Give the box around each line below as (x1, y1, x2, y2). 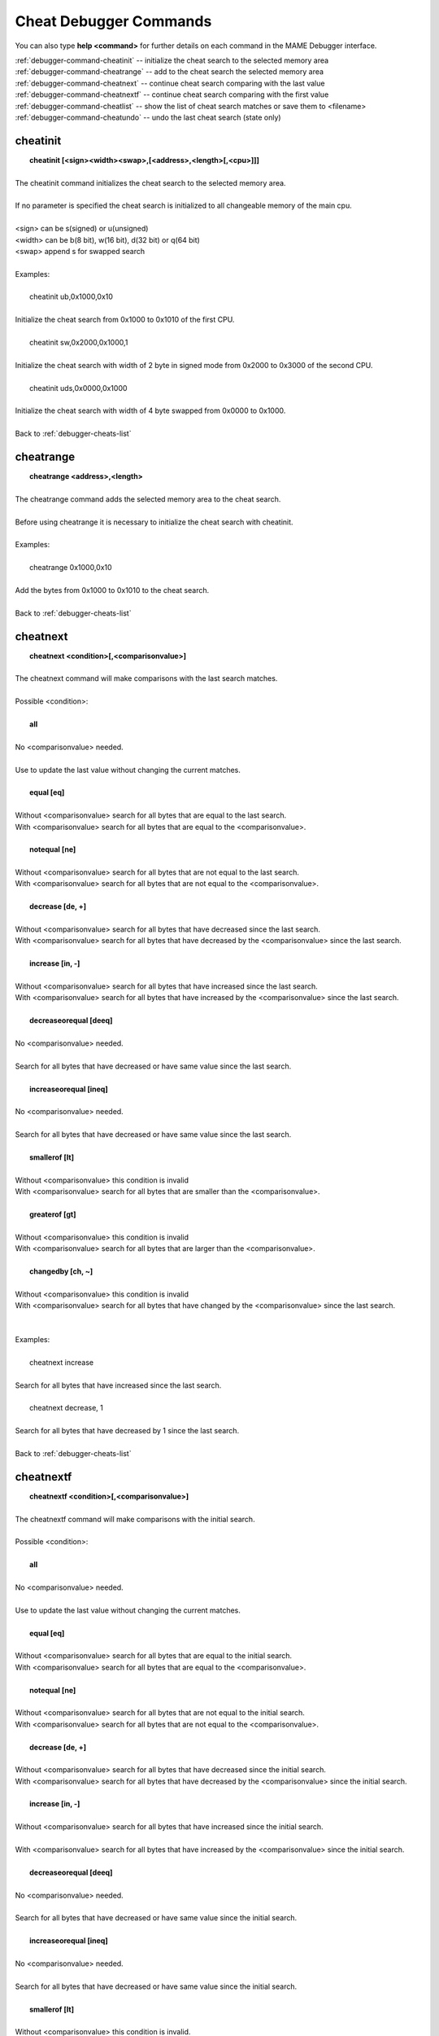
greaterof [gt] (29, 1209, 76, 1219)
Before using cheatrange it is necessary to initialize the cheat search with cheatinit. (15, 517, 293, 527)
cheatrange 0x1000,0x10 (29, 563, 113, 573)
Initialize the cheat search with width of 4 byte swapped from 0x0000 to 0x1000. (15, 406, 286, 415)
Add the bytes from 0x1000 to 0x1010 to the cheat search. (15, 585, 210, 595)
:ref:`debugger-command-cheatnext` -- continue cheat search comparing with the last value (15, 78, 325, 88)
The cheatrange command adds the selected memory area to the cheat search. (15, 494, 281, 504)
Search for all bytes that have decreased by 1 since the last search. (15, 1426, 240, 1436)
